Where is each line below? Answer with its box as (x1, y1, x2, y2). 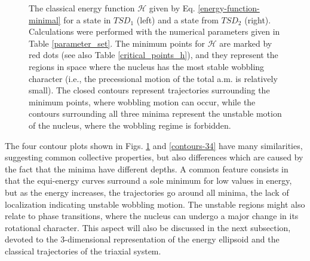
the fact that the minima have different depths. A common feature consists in (5, 162, 288, 175)
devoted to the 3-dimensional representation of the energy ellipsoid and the (5, 233, 280, 245)
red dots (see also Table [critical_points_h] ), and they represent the (29, 48, 278, 61)
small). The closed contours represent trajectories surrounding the (29, 84, 270, 96)
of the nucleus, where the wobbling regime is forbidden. (29, 119, 231, 131)
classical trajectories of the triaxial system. (5, 244, 161, 257)
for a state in (63, 13, 111, 26)
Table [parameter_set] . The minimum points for (29, 37, 205, 49)
